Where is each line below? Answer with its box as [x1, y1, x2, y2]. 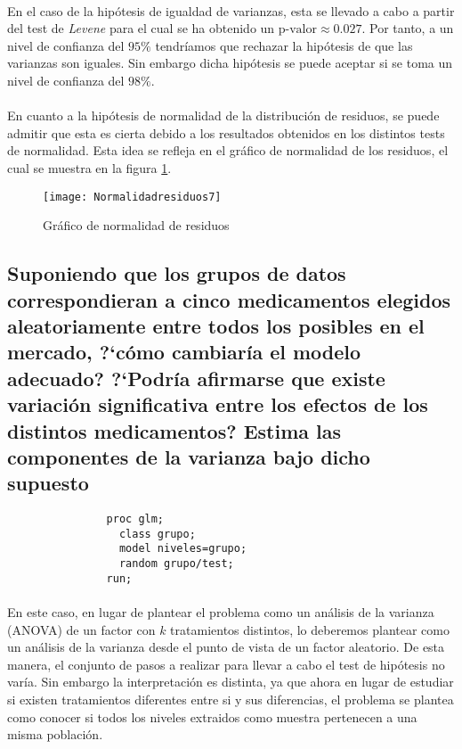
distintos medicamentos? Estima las [7, 416, 342, 444]
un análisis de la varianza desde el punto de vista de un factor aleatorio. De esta [7, 638, 445, 656]
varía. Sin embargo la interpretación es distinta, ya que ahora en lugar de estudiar [7, 672, 454, 691]
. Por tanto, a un [361, 19, 454, 37]
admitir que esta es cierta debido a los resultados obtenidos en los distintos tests [7, 123, 445, 142]
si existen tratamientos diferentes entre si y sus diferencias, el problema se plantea [7, 689, 454, 708]
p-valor [278, 23, 317, 37]
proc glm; [106, 513, 165, 526]
